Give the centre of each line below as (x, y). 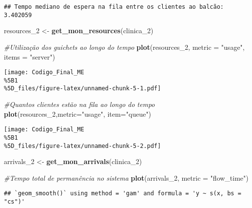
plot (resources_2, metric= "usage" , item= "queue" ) (78, 114)
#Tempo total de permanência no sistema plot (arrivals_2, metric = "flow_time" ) (126, 177)
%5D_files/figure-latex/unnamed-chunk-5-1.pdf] (83, 89)
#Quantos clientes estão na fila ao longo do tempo (79, 104)
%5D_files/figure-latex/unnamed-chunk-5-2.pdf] (83, 146)
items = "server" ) (29, 56)
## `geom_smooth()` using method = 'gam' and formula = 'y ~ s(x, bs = (123, 194)
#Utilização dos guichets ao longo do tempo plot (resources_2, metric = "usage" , (124, 47)
